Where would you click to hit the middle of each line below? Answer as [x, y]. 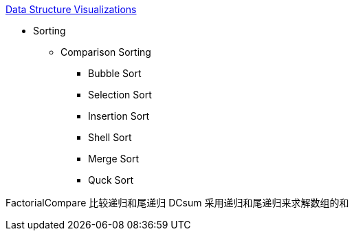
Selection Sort [120, 95]
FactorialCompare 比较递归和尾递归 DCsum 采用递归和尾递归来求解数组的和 [177, 203]
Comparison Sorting [106, 52]
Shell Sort [110, 137]
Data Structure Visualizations [71, 9]
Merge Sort [113, 159]
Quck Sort [111, 180]
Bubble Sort [115, 73]
